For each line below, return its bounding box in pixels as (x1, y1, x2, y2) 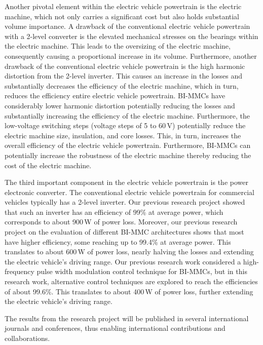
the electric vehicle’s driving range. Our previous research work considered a (5, 256, 241, 266)
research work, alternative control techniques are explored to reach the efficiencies (5, 276, 258, 287)
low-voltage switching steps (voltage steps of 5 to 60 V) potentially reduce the (5, 120, 246, 131)
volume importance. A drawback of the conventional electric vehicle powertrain (5, 21, 250, 31)
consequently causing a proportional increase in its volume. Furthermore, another (5, 50, 257, 61)
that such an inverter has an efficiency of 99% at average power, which (5, 206, 223, 217)
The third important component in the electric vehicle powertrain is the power (5, 177, 248, 187)
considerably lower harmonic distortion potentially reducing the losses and (5, 100, 235, 110)
